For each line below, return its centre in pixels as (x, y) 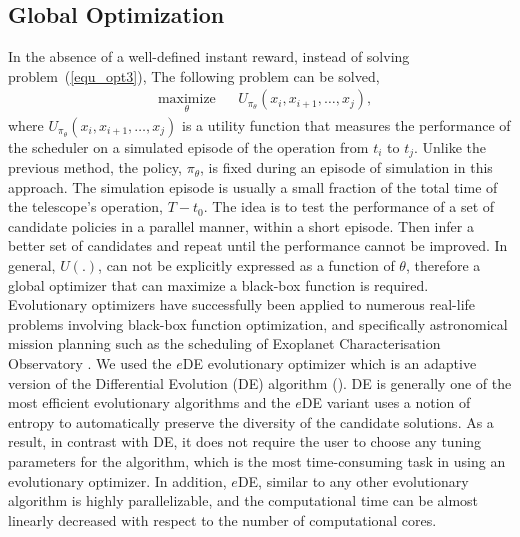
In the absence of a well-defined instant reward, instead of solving (209, 56)
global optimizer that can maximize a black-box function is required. (218, 284)
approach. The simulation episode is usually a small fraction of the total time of (253, 186)
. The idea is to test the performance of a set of (349, 206)
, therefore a (443, 265)
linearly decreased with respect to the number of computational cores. (222, 519)
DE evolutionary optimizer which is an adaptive (329, 363)
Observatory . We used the (90, 363)
